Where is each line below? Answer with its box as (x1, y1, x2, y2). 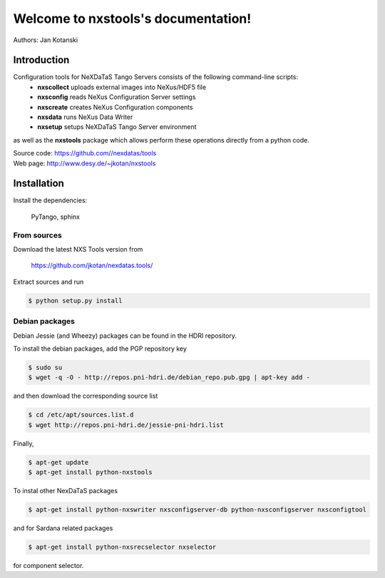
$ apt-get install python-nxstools (28, 468, 153, 476)
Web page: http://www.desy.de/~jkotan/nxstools (13, 159, 156, 167)
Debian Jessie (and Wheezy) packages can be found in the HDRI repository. (13, 331, 237, 340)
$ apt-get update (28, 458, 89, 466)
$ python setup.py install (28, 296, 123, 304)
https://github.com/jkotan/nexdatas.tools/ (31, 261, 153, 270)
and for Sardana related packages (13, 524, 113, 532)
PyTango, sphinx (31, 212, 80, 221)
